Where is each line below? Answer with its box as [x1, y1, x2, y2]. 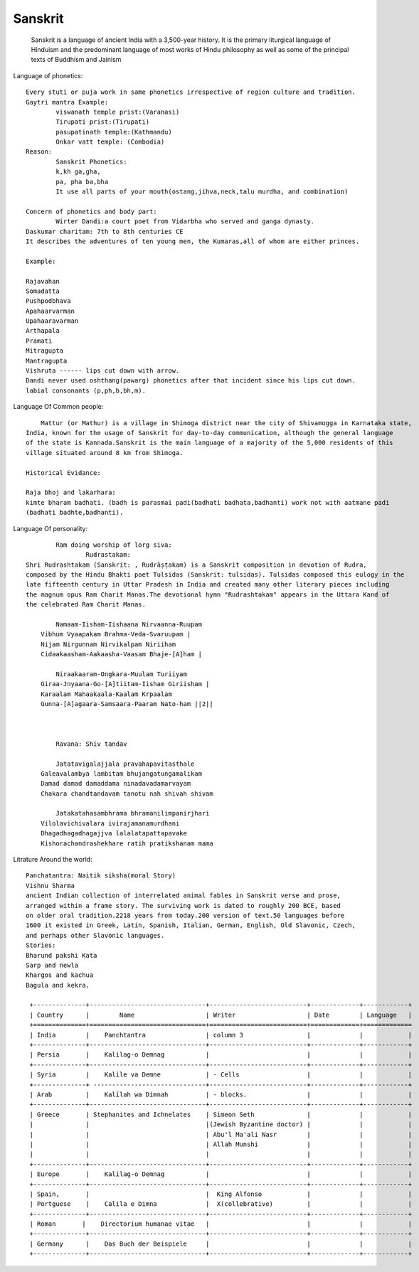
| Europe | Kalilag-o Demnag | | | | [29, 1170, 413, 1178]
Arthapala [26, 327, 60, 335]
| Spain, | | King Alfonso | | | [29, 1190, 413, 1198]
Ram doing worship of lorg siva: [55, 540, 172, 549]
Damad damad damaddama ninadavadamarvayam [40, 779, 191, 788]
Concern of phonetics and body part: [26, 207, 158, 215]
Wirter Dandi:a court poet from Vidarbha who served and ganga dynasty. [55, 218, 315, 225]
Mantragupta [26, 356, 68, 365]
